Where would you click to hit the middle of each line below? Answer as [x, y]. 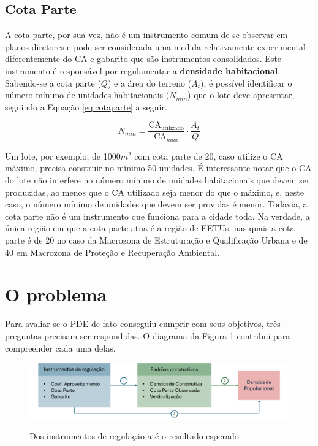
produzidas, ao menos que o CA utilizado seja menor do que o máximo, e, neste [155, 192]
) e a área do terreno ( [150, 83]
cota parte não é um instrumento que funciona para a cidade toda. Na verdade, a [157, 216]
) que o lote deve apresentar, [241, 95]
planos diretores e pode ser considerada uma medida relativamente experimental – [159, 46]
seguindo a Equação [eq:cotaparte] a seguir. [86, 106]
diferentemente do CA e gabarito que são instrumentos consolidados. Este [143, 59]
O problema [56, 294]
